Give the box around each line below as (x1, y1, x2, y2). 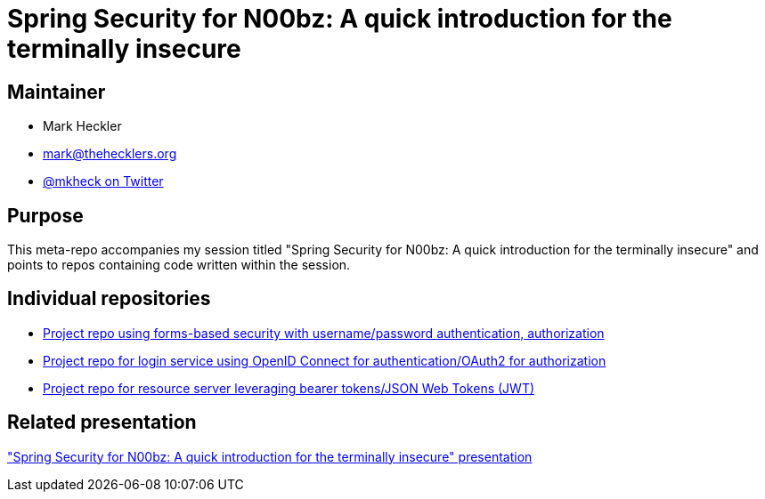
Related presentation (7, 411, 197, 434)
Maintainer (7, 80, 106, 103)
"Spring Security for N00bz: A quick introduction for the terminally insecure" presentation (7, 448, 533, 464)
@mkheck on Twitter (43, 173, 164, 189)
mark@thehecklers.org (43, 146, 177, 162)
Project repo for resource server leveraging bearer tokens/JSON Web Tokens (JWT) (43, 380, 535, 396)
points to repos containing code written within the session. (7, 257, 351, 273)
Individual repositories (7, 287, 211, 310)
